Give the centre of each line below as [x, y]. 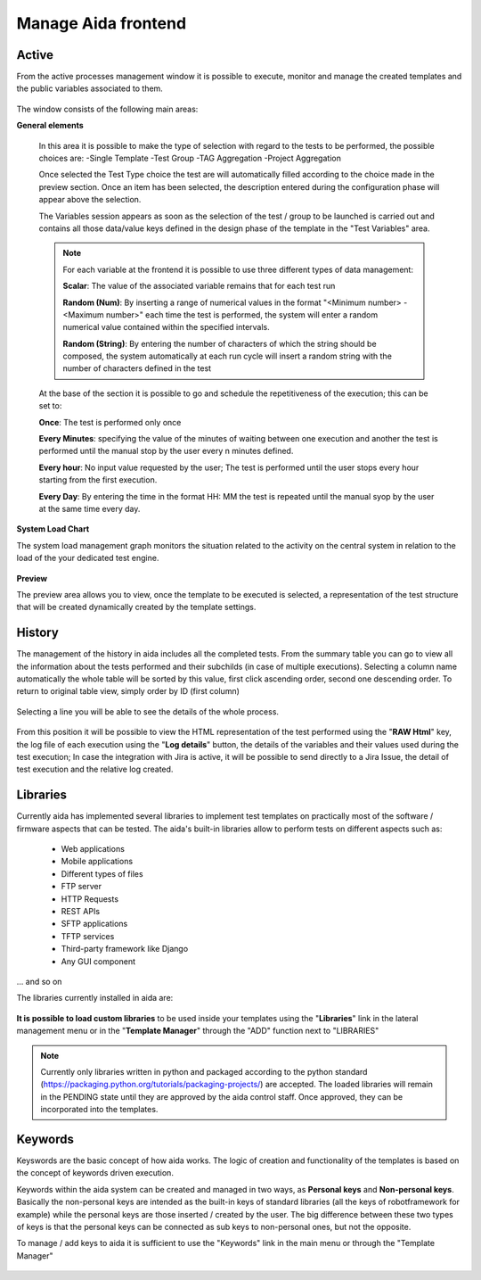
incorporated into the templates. [99, 1110]
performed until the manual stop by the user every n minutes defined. [166, 451]
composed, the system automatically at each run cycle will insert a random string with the [227, 356]
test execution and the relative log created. [95, 769]
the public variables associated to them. [90, 88]
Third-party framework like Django [125, 949]
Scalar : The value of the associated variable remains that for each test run [199, 286]
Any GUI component [98, 961]
